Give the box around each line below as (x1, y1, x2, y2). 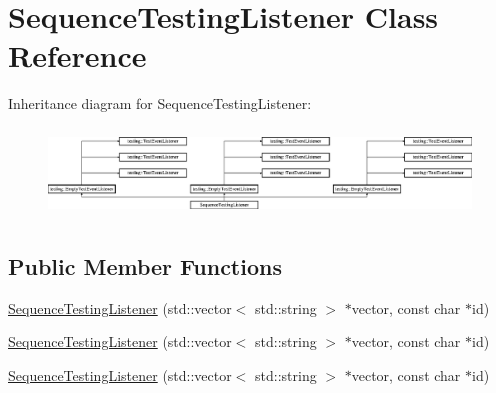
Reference (8, 35, 147, 76)
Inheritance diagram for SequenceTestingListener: (8, 93, 312, 114)
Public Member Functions (8, 250, 282, 281)
